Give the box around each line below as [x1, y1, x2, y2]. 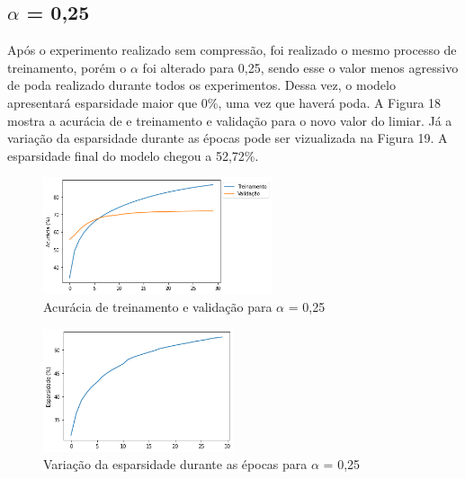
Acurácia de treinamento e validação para [43, 297, 273, 316]
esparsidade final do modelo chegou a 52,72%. [7, 146, 259, 164]
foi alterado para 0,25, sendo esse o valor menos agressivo [142, 58, 459, 76]
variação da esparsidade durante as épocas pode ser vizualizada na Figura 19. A [7, 129, 448, 147]
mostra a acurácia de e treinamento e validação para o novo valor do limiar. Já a [7, 111, 452, 129]
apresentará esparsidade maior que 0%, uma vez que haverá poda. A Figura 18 [7, 93, 442, 111]
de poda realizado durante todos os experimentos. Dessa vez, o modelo [7, 75, 396, 94]
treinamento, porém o [7, 58, 127, 76]
